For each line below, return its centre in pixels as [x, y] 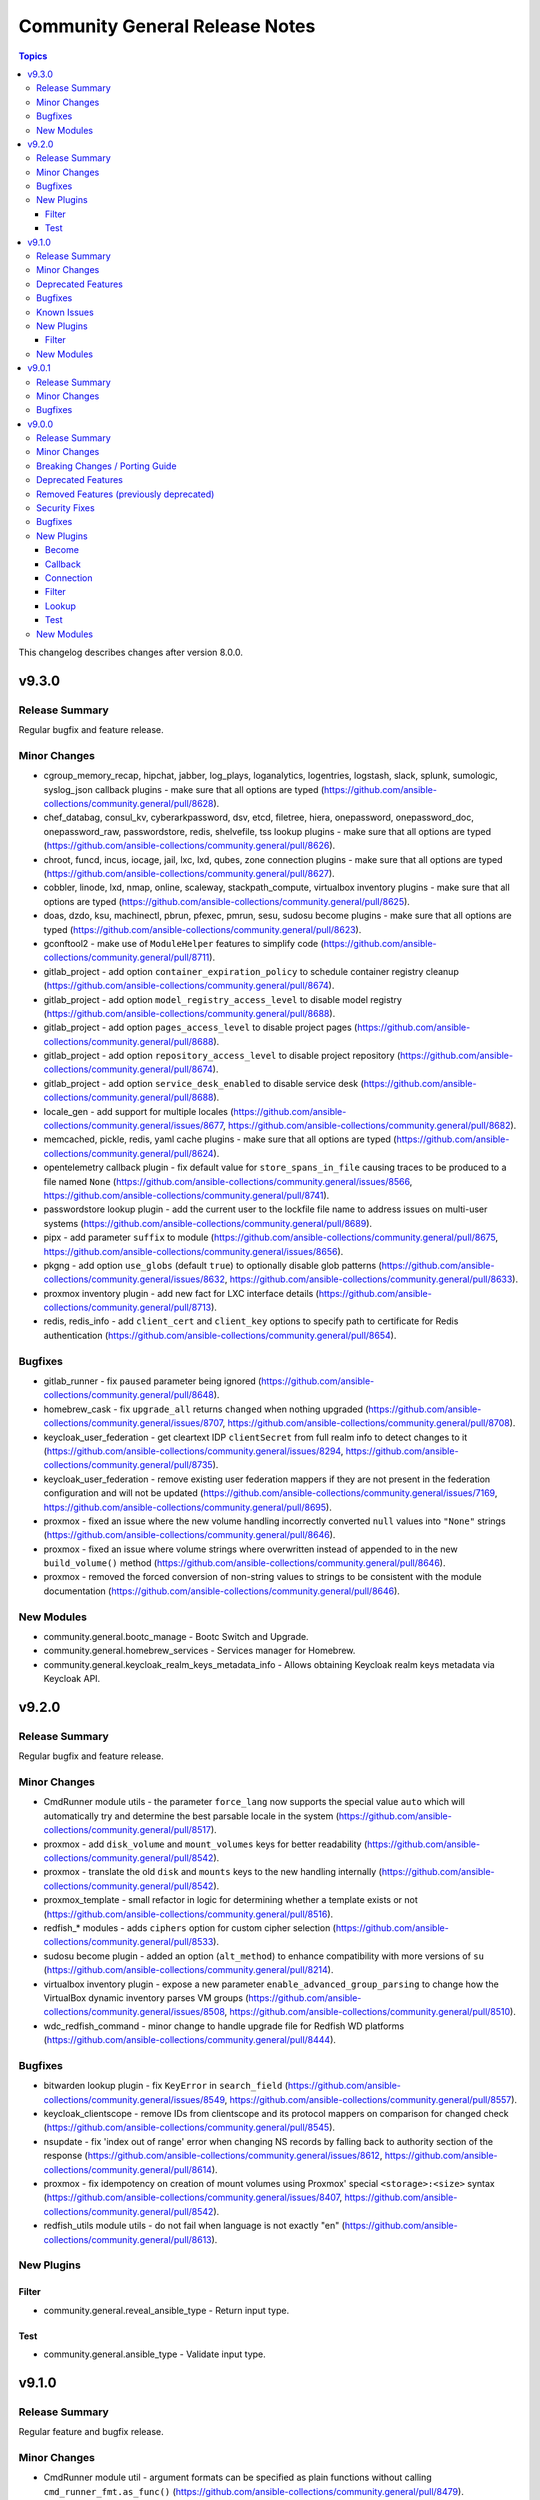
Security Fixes [65, 508]
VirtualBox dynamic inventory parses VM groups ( [146, 1997]
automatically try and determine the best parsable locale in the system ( [191, 1816]
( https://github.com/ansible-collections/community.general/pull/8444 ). [190, 2040]
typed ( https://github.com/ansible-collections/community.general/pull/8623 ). [202, 929]
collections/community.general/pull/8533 [128, 1942]
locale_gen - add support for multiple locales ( [138, 1111]
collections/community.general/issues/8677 [133, 1126]
